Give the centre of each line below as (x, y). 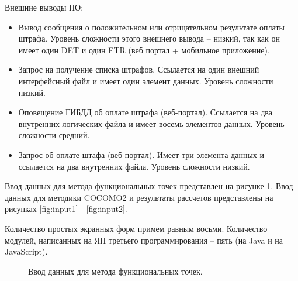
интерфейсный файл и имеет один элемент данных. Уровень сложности (146, 80)
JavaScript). (26, 251)
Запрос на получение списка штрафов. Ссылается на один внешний (139, 69)
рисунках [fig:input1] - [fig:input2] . (66, 209)
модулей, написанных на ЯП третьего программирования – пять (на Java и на (144, 240)
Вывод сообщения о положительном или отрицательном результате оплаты (151, 27)
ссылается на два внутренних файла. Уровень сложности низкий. (134, 166)
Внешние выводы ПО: (44, 7)
